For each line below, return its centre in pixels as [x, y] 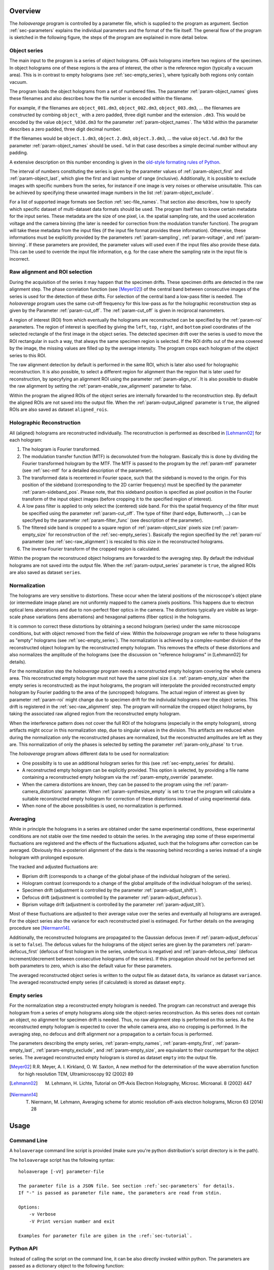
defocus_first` [24, 951]
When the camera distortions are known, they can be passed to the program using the [112, 784]
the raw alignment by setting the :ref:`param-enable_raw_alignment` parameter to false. [101, 386]
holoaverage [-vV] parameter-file [61, 1172]
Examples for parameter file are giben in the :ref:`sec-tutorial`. [105, 1235]
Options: [29, 1207]
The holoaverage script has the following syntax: [62, 1160]
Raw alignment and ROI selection [51, 272]
